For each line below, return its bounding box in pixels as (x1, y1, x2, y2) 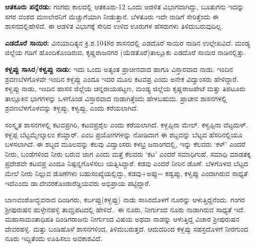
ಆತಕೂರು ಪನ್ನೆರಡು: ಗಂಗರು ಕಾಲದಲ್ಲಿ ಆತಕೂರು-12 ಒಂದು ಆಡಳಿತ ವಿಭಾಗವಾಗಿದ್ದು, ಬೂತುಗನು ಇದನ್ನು (5, 1, 244, 11)
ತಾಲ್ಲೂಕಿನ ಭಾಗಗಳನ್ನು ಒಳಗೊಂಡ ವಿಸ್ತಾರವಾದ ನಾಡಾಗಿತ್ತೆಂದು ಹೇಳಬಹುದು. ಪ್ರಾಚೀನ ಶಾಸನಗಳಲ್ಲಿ (5, 93, 227, 103)
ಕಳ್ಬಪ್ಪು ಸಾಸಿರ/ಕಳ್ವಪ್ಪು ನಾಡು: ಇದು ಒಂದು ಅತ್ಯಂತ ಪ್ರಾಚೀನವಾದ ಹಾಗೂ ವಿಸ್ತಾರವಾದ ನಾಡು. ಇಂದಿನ (5, 63, 233, 74)
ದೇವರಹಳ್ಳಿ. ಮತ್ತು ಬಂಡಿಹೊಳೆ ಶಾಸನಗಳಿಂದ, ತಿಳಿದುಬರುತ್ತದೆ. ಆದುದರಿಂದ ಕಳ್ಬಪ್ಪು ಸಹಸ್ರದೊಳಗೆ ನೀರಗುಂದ (5, 223, 249, 234)
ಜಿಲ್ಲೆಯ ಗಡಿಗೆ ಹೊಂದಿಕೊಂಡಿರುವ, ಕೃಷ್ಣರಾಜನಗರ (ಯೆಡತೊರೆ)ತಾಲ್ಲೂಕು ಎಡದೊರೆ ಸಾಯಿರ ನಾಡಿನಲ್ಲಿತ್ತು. (5, 47, 246, 58)
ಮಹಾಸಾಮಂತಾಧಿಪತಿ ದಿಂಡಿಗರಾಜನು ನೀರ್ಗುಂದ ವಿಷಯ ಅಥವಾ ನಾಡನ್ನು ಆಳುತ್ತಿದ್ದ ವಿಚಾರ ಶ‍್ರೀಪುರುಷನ (5, 214, 240, 224)
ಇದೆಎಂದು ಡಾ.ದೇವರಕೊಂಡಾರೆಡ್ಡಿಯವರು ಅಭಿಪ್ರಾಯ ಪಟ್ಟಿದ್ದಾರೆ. (5, 178, 151, 188)
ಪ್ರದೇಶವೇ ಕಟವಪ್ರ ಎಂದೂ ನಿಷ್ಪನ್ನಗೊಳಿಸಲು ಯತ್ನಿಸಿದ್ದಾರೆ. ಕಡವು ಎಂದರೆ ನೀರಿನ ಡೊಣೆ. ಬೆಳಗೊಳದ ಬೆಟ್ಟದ (5, 158, 248, 169)
